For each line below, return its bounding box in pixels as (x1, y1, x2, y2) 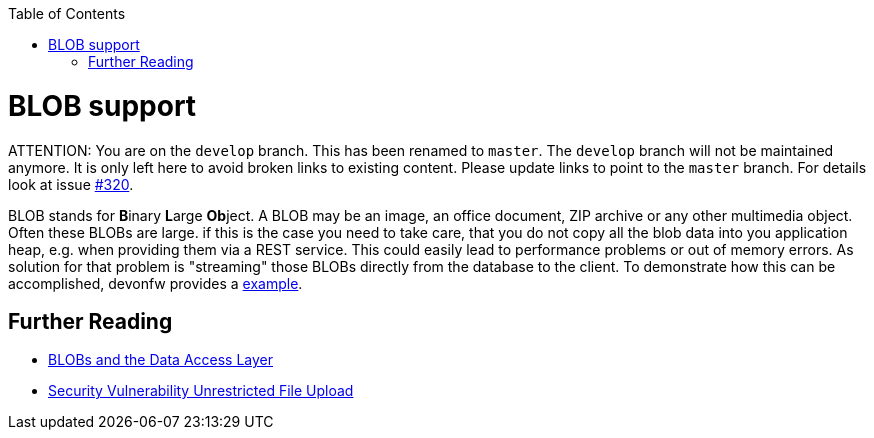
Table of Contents (8, 5, 126, 22)
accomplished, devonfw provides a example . (8, 274, 303, 292)
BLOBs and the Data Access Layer (48, 351, 274, 369)
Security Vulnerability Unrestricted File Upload (48, 382, 354, 400)
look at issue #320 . (8, 175, 134, 193)
